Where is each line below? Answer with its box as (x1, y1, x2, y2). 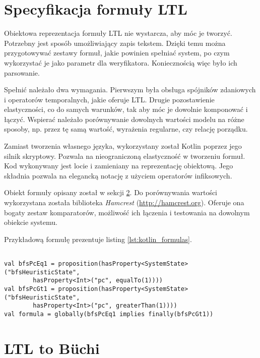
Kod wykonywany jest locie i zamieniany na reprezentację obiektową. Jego (4, 160, 233, 171)
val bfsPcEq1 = (4, 260, 55, 268)
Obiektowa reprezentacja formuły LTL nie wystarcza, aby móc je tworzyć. (4, 28, 232, 38)
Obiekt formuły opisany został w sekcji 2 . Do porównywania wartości (4, 187, 218, 198)
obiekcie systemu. (4, 217, 57, 227)
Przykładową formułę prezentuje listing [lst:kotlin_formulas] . (4, 233, 192, 244)
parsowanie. (4, 67, 40, 78)
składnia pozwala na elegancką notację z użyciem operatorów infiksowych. (4, 170, 232, 181)
